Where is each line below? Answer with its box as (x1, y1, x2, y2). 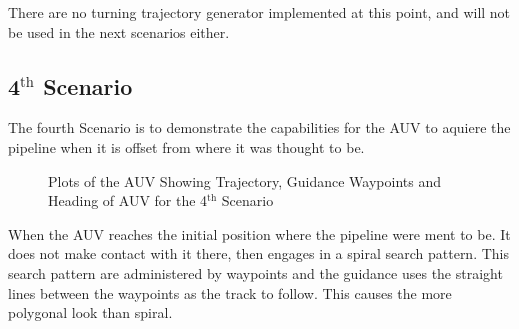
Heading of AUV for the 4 (48, 190, 208, 211)
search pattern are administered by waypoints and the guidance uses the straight (8, 262, 503, 283)
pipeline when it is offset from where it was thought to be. (8, 136, 365, 157)
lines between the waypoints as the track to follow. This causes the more (8, 282, 452, 303)
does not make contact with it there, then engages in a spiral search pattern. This (8, 243, 510, 264)
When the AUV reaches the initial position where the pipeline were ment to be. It (8, 223, 511, 244)
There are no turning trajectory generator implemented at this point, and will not (8, 2, 511, 22)
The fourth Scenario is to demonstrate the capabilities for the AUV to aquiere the (8, 117, 511, 138)
